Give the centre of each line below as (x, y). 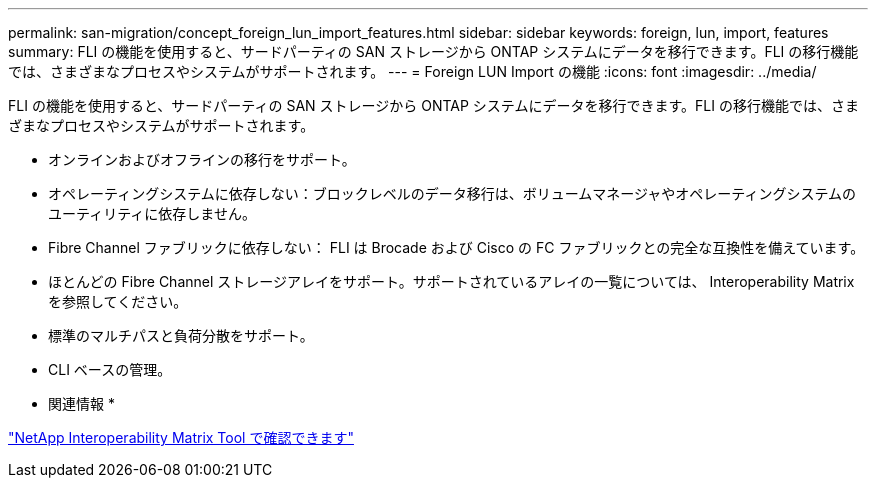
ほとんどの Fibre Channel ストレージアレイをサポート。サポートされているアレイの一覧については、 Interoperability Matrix (451, 281)
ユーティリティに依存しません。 (152, 213)
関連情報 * (81, 403)
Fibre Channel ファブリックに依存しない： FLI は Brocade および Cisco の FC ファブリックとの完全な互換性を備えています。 (456, 247)
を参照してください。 (118, 301)
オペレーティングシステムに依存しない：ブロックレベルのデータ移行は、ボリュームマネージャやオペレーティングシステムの (452, 193)
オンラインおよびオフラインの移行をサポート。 (202, 159)
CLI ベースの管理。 (110, 369)
